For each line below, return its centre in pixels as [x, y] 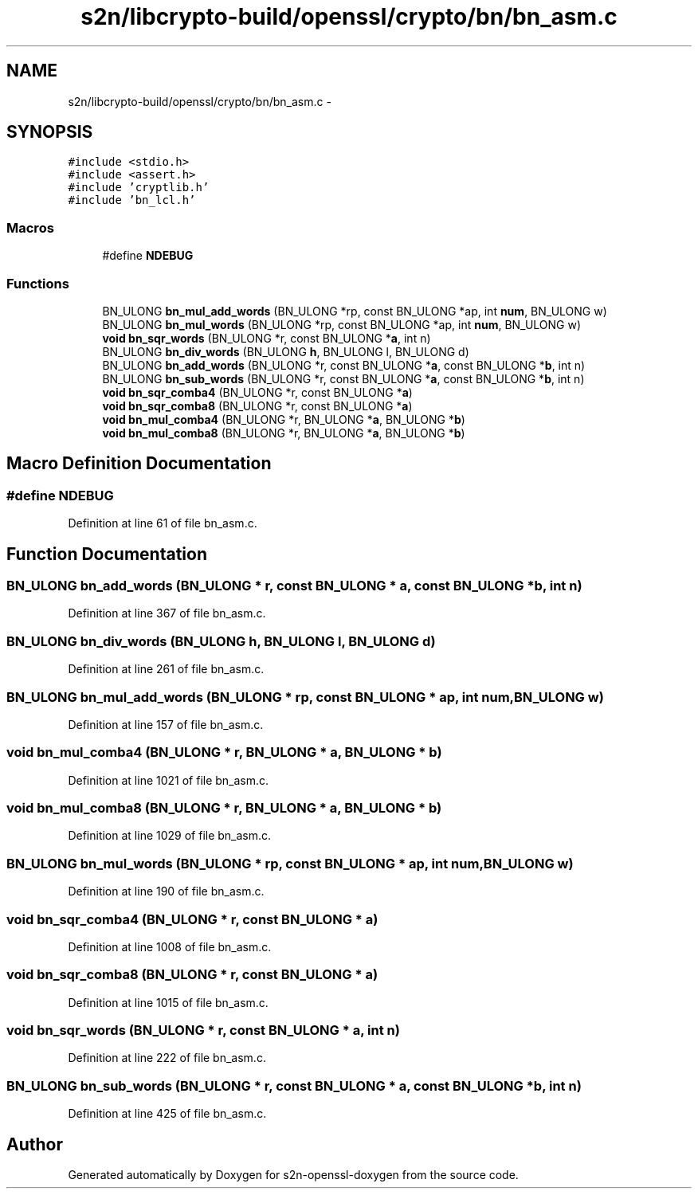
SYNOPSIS [50, 132]
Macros [30, 227]
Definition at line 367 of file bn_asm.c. [167, 613]
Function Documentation [107, 554]
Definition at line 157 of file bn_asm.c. [166, 724]
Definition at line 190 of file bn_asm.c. [166, 891]
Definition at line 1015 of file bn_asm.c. [168, 1002]
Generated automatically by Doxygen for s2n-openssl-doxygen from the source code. [293, 1174]
